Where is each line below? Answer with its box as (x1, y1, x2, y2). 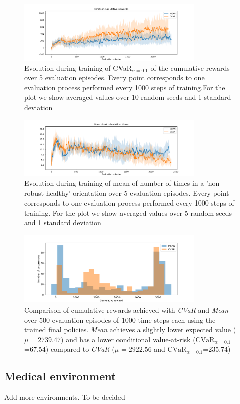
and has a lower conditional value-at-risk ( (66, 334, 196, 344)
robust (24, 187, 44, 198)
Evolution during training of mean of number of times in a (24, 178, 204, 188)
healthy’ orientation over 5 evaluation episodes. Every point (46, 187, 229, 198)
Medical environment (4, 368, 116, 384)
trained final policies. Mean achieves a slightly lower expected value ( (24, 324, 236, 335)
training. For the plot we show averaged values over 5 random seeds (24, 207, 232, 218)
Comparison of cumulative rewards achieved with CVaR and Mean (24, 305, 229, 315)
